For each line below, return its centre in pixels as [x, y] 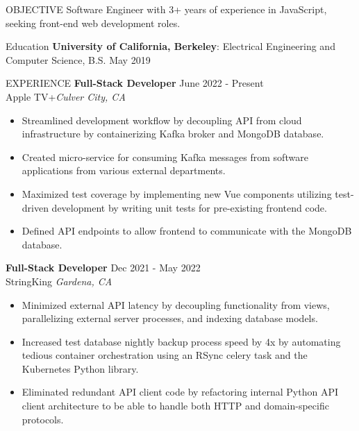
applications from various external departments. [124, 170]
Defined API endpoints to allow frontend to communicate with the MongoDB [187, 231]
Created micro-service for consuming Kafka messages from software [165, 157]
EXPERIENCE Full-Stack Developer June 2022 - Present [135, 83]
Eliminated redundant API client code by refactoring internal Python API [180, 392]
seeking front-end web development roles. [93, 23]
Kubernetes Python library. [80, 368]
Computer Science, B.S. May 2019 [78, 59]
